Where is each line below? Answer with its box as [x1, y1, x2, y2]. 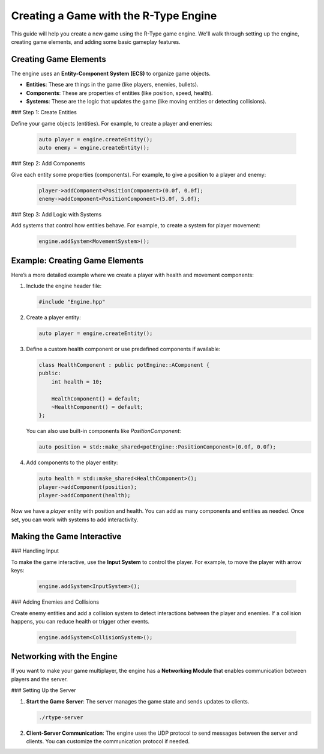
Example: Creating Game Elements [11, 256, 144, 266]
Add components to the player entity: [26, 459, 118, 466]
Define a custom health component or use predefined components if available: [26, 346, 221, 353]
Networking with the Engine [11, 651, 118, 661]
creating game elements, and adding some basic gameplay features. [11, 38, 181, 45]
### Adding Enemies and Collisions [11, 598, 99, 605]
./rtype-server [38, 714, 83, 721]
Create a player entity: [26, 314, 81, 321]
